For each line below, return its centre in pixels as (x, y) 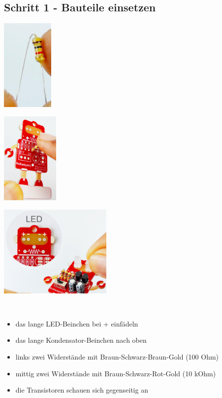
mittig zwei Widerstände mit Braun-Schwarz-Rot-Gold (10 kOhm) (116, 373)
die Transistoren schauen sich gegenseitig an (82, 390)
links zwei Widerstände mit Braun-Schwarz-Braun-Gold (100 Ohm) (117, 357)
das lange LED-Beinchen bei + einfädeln (77, 323)
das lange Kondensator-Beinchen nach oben (81, 340)
